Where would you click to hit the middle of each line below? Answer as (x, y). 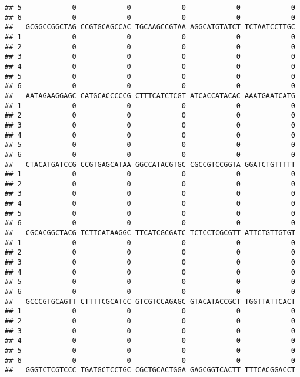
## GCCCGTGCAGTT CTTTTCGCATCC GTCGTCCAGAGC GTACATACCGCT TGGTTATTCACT (150, 301)
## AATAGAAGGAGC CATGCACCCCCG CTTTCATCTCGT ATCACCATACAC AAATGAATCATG (150, 96)
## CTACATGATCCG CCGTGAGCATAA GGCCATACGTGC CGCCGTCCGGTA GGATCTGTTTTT (150, 164)
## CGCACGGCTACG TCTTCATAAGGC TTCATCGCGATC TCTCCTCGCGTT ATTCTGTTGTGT (150, 233)
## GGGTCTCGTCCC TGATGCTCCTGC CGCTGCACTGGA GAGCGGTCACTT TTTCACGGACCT (150, 370)
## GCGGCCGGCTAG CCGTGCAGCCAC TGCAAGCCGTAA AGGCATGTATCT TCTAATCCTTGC (150, 27)
